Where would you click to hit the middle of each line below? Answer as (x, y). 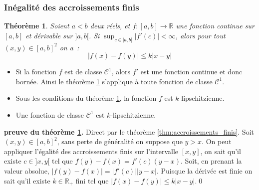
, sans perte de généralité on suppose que (120, 141)
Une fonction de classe (50, 114)
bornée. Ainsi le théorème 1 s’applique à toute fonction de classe (114, 81)
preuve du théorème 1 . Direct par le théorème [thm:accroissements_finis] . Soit (129, 131)
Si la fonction (36, 72)
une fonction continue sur (215, 26)
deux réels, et (110, 26)
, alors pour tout (200, 35)
